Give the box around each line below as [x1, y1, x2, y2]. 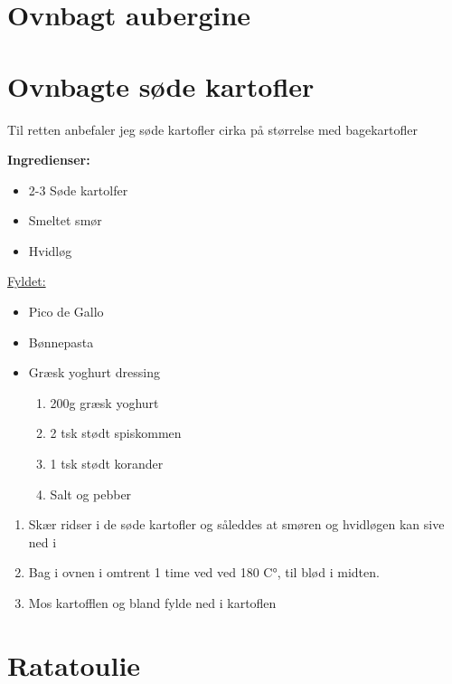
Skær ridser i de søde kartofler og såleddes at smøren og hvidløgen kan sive [28, 515, 445, 534]
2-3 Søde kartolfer [28, 180, 128, 199]
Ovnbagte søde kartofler [7, 67, 315, 104]
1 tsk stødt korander [50, 454, 164, 473]
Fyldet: [7, 271, 46, 290]
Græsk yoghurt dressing [28, 363, 160, 382]
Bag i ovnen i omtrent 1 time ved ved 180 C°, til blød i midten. [28, 563, 380, 582]
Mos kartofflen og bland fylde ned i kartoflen [28, 594, 277, 612]
